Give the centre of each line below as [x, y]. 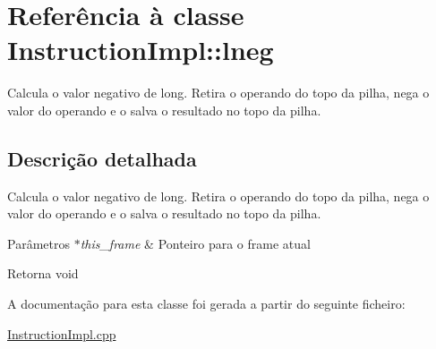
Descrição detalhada [102, 158]
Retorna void [43, 273]
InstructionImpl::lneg [141, 50]
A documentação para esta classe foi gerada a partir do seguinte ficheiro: [206, 304]
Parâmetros [38, 243]
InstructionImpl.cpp [62, 333]
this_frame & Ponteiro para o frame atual [195, 243]
